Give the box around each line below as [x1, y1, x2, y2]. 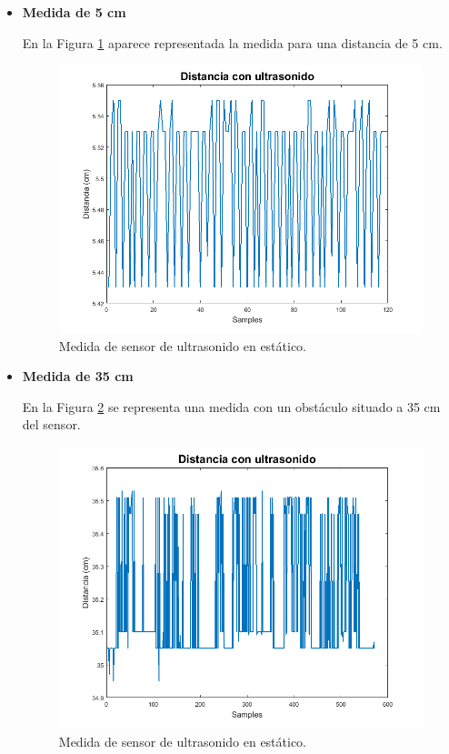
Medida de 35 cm [22, 367, 134, 386]
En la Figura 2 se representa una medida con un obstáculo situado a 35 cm [22, 397, 441, 416]
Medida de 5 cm [22, 3, 126, 21]
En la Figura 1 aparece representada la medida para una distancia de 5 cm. [22, 33, 443, 52]
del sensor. [22, 415, 81, 434]
